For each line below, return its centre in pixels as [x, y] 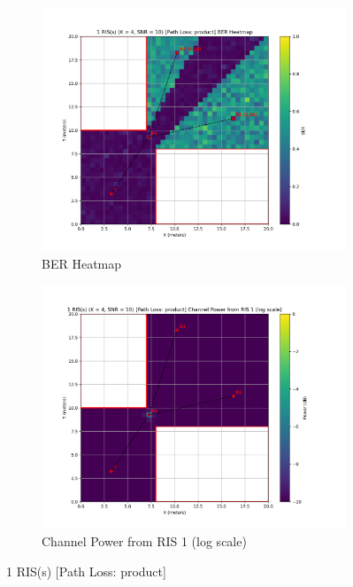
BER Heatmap [82, 263]
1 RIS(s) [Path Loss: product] [86, 571]
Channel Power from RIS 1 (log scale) [144, 541]
